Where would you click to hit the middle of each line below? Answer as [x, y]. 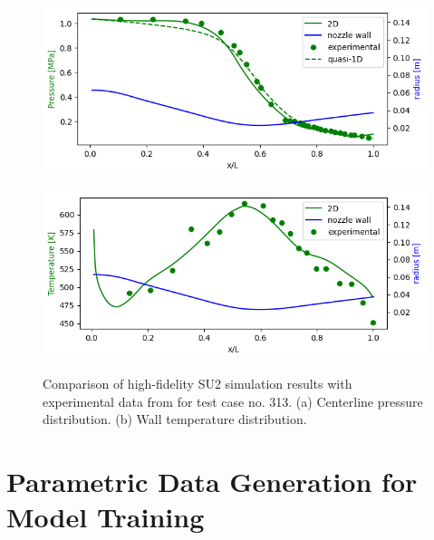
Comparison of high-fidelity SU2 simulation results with [198, 384]
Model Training [106, 517]
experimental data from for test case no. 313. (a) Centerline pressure [233, 401]
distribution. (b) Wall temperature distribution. [175, 419]
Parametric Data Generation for [212, 482]
